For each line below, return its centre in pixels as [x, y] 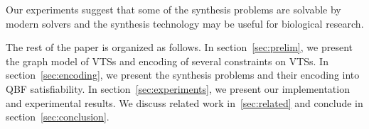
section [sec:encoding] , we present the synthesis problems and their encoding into [183, 75]
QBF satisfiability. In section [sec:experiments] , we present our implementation [178, 88]
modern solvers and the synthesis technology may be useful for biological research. [185, 23]
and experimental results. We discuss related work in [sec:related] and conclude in [184, 102]
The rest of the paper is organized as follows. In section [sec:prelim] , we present [179, 47]
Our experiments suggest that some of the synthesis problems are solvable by [173, 9]
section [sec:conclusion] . [58, 117]
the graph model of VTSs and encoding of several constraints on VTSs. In [167, 61]
